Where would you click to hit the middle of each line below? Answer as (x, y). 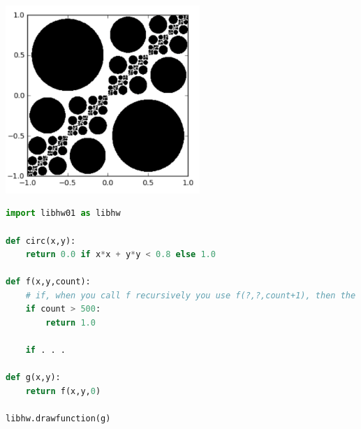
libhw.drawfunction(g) (58, 419)
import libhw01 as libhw (63, 213)
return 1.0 (71, 323)
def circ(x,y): (41, 241)
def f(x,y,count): (48, 282)
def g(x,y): (33, 378)
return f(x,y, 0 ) (63, 392)
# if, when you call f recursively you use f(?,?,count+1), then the (191, 295)
